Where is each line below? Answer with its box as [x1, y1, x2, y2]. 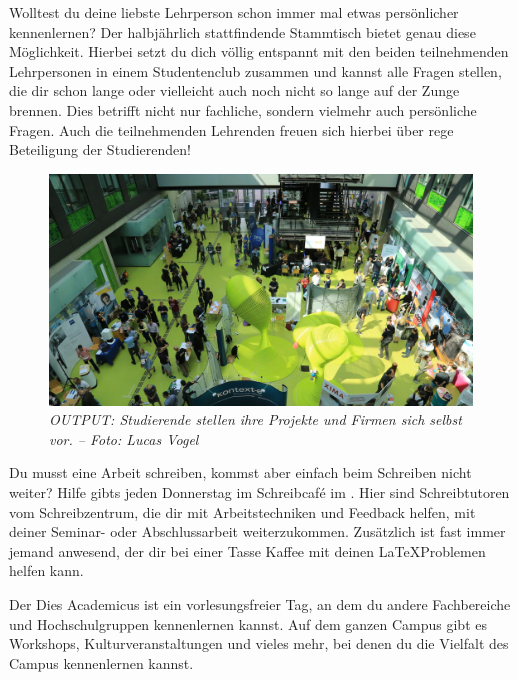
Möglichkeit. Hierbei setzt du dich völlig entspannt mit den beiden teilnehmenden [9, 41, 509, 62]
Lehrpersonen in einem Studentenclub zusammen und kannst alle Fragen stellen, [9, 60, 502, 81]
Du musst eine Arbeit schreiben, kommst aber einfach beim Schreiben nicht [9, 462, 472, 483]
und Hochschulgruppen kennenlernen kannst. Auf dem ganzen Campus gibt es [9, 613, 487, 634]
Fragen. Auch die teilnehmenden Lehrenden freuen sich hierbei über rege [9, 119, 454, 140]
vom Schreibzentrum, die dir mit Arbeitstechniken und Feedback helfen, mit [9, 501, 476, 522]
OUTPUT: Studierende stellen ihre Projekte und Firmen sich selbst [49, 409, 462, 430]
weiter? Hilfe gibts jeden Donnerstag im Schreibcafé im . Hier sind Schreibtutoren [9, 482, 510, 502]
